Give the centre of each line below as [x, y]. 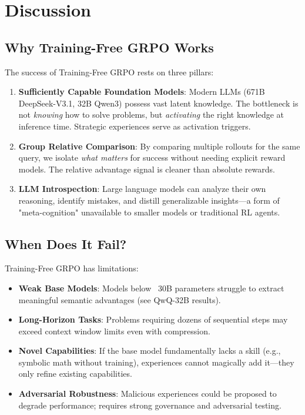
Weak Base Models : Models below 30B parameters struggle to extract [151, 288]
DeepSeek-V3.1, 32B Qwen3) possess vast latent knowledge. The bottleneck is [158, 103]
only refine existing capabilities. [75, 373]
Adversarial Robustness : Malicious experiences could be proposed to [148, 394]
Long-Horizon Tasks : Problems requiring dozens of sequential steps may [153, 319]
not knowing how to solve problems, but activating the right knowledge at [151, 114]
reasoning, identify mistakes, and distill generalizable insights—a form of [149, 200]
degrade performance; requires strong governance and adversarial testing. [150, 405]
